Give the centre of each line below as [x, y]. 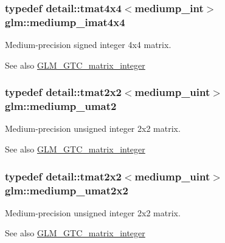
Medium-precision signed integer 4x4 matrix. [88, 45]
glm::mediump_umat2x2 [67, 190]
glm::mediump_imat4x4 [65, 22]
